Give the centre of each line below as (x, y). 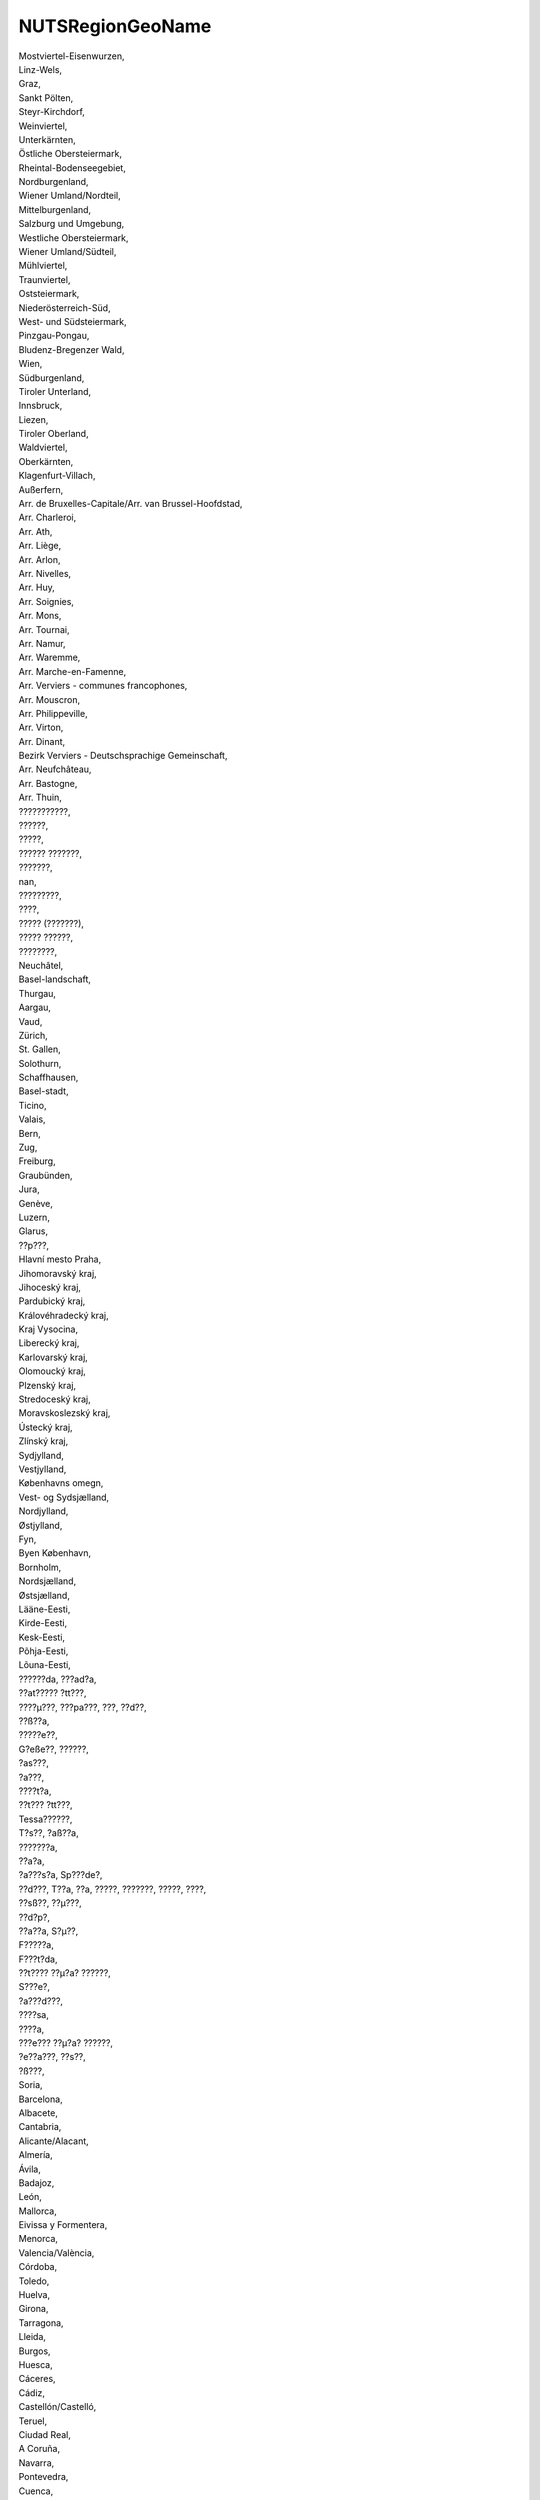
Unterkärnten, (47, 139)
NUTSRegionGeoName (115, 26)
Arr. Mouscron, (49, 699)
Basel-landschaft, (55, 979)
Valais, (32, 1119)
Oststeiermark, (49, 294)
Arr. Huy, (36, 587)
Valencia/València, (56, 2252)
